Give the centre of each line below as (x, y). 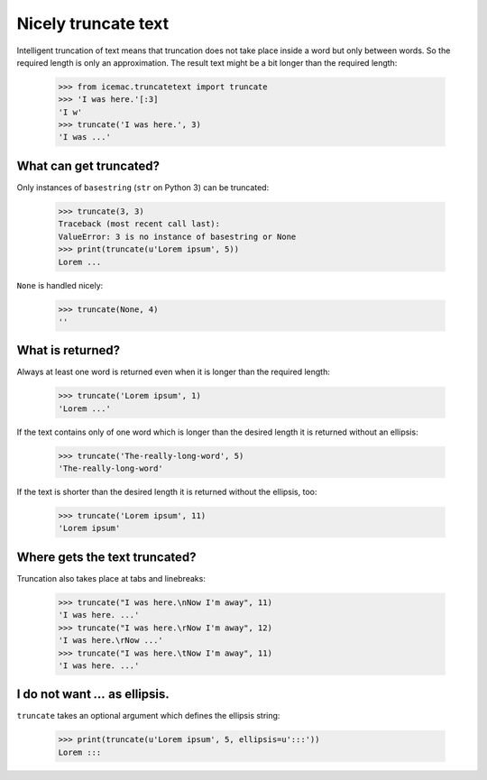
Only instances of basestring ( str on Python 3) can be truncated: (143, 187)
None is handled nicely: (60, 285)
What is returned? (69, 350)
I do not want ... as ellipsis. (93, 694)
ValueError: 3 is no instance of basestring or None (177, 236)
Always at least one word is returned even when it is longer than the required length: (174, 372)
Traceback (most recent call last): (139, 224)
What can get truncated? (88, 165)
